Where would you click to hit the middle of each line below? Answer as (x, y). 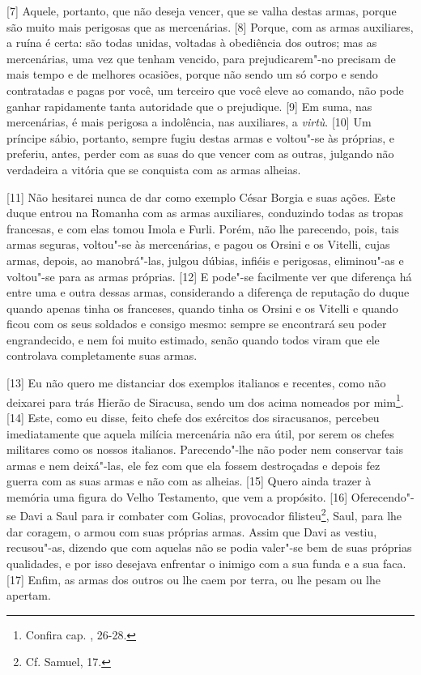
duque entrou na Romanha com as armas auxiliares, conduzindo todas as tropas (205, 213)
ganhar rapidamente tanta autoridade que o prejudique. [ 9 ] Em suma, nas (189, 106)
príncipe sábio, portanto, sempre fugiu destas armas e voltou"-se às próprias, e (200, 137)
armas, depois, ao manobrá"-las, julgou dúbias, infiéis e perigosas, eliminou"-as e (205, 260)
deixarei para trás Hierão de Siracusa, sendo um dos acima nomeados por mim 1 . (205, 400)
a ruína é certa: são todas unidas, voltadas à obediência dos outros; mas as (192, 43)
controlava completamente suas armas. (102, 355)
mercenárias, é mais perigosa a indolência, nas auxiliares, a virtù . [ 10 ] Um (189, 122)
